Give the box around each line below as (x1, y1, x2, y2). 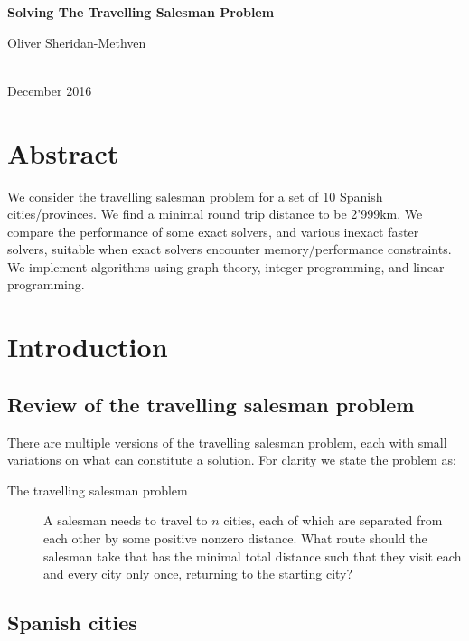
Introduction (7, 328, 168, 365)
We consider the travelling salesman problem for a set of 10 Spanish (7, 186, 383, 205)
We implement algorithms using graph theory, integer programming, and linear (7, 257, 445, 276)
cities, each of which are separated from (223, 511, 443, 530)
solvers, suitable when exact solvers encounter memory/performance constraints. (7, 240, 452, 259)
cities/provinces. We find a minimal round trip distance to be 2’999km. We (7, 204, 423, 223)
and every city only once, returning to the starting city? (43, 564, 353, 583)
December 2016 (7, 80, 92, 99)
